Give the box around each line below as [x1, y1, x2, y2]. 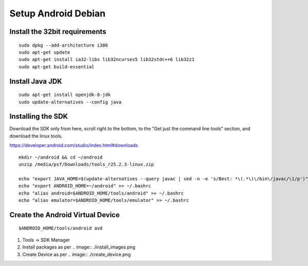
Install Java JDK [9, 77, 63, 86]
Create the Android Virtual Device [9, 211, 120, 219]
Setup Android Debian [9, 8, 106, 19]
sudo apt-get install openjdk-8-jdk [18, 92, 111, 98]
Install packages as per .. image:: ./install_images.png [22, 244, 136, 250]
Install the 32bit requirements [9, 27, 106, 36]
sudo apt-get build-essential [18, 64, 95, 69]
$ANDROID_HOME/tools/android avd [18, 225, 103, 231]
